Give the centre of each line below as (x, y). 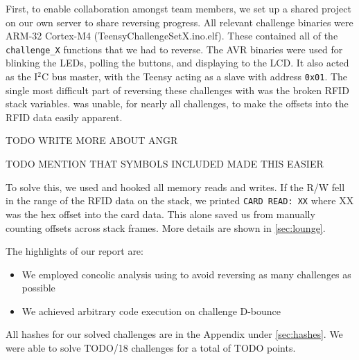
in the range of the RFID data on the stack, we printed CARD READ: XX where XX (180, 200)
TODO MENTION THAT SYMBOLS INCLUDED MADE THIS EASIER (165, 164)
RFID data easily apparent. (64, 117)
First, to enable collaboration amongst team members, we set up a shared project (178, 8)
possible (38, 288)
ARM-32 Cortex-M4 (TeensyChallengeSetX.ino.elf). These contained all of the (172, 36)
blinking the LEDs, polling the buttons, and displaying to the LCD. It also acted (177, 63)
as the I (22, 76)
